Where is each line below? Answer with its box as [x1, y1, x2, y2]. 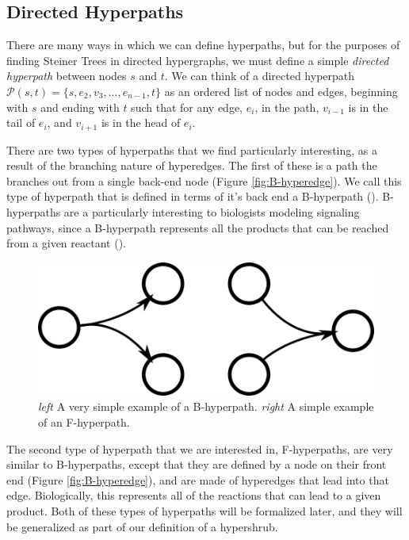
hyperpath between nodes [6, 67, 127, 84]
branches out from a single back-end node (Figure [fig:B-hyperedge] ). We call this [6, 172, 402, 189]
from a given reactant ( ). [6, 235, 126, 251]
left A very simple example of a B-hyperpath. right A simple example [38, 398, 374, 415]
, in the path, [254, 98, 319, 115]
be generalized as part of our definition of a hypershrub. [6, 518, 278, 534]
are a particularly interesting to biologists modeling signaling [63, 204, 360, 220]
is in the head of [101, 114, 181, 131]
